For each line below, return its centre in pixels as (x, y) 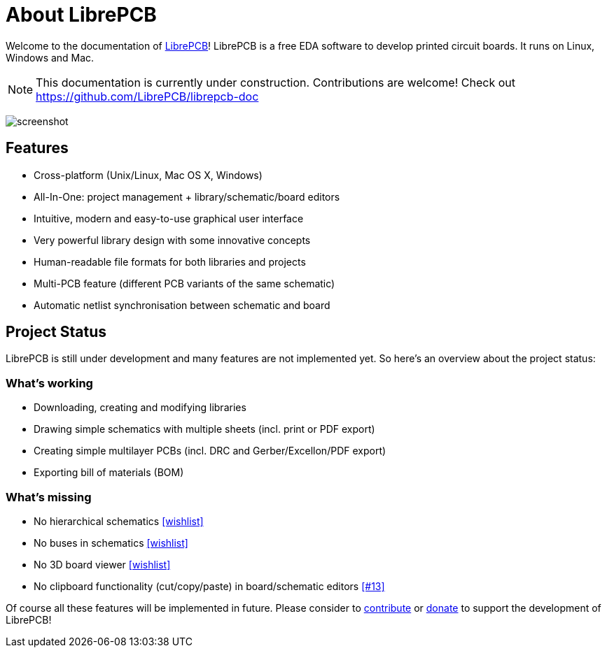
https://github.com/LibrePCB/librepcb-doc (147, 96)
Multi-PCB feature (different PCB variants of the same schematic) (184, 283)
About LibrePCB (81, 15)
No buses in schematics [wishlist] (111, 543)
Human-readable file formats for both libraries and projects (170, 261)
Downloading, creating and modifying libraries (140, 408)
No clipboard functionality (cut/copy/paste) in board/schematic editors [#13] (209, 586)
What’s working (49, 383)
